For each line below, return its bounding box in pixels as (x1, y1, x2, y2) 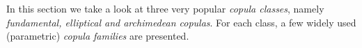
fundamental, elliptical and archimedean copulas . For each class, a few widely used (6, 15, 356, 29)
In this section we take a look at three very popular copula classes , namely (6, 1, 324, 15)
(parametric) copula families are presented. (6, 29, 189, 43)
